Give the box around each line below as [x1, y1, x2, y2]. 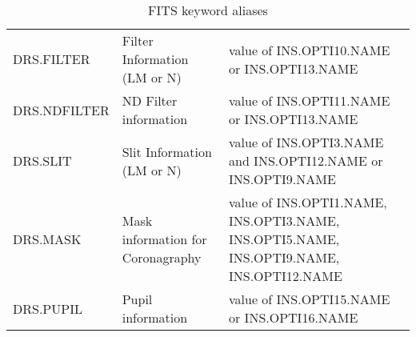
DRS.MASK [13, 230, 82, 248]
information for [122, 230, 207, 248]
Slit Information [122, 142, 212, 161]
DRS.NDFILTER [13, 100, 110, 119]
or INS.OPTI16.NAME [229, 308, 358, 327]
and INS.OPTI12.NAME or [229, 151, 383, 170]
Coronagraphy [122, 248, 202, 267]
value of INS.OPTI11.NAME [229, 91, 390, 110]
